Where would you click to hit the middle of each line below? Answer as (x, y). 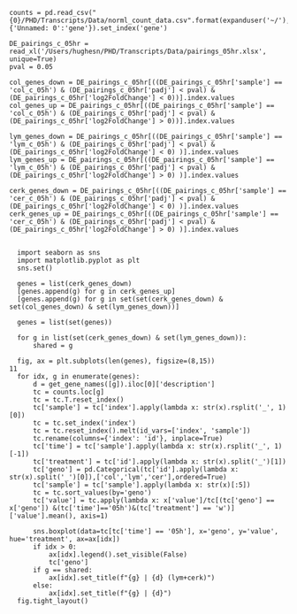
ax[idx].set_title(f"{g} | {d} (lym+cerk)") (132, 578)
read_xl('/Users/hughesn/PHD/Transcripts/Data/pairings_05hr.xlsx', (138, 51)
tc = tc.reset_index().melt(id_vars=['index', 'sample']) (141, 431)
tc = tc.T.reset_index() (78, 400)
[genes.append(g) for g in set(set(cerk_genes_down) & (120, 299)
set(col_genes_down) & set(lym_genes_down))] (94, 307)
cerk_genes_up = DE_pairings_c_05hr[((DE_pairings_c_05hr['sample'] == (144, 214)
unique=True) (33, 59)
